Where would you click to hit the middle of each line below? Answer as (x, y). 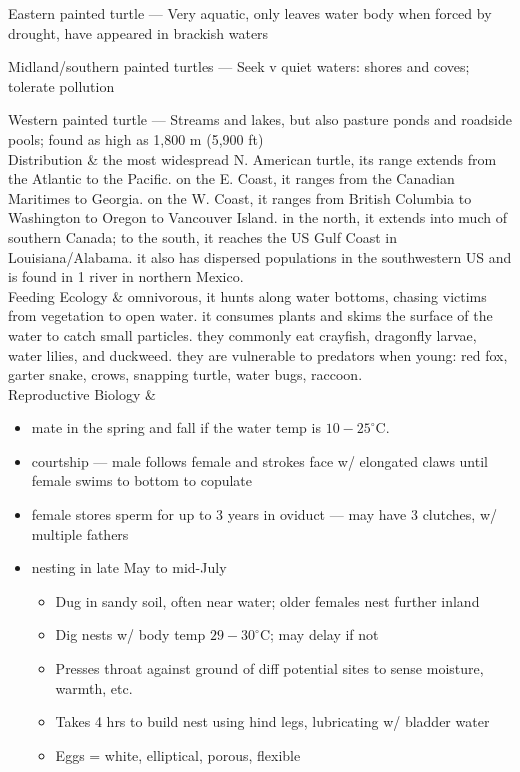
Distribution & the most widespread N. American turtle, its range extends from (252, 158)
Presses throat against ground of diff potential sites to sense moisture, (269, 668)
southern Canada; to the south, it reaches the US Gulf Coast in (202, 236)
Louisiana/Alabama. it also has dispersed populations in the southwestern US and (260, 256)
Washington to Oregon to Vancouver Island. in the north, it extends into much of (257, 217)
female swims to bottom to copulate (142, 480)
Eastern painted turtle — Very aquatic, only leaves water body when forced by (250, 13)
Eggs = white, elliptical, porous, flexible (178, 754)
